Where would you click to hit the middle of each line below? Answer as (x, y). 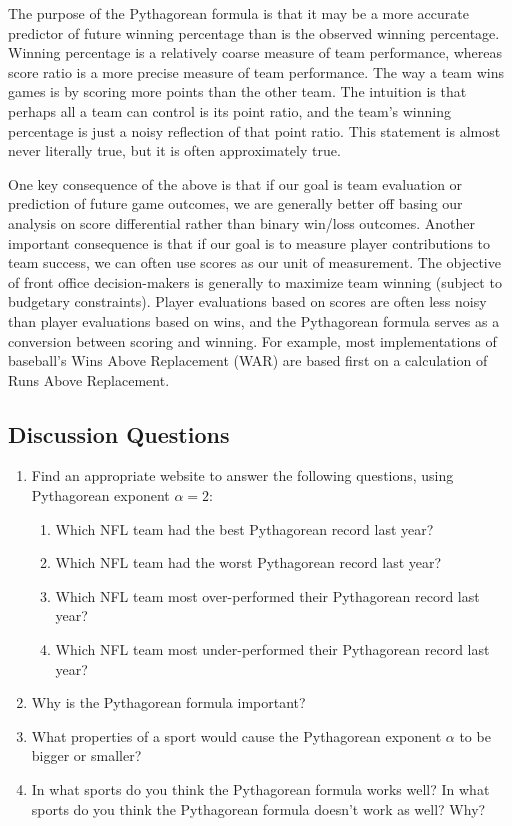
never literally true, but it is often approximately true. (174, 150)
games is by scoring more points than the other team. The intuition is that (237, 91)
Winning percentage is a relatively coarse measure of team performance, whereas (255, 52)
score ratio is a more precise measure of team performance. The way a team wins (256, 71)
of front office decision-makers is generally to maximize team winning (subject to (255, 281)
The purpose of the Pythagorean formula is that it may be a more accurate (238, 13)
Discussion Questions (119, 433)
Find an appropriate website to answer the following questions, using (242, 475)
